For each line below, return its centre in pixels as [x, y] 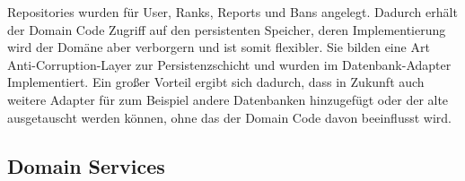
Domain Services [86, 165]
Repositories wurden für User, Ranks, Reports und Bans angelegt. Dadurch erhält [232, 12]
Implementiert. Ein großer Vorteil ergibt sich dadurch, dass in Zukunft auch [216, 82]
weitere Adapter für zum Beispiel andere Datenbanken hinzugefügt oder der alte [228, 99]
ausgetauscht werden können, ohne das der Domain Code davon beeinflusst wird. [229, 117]
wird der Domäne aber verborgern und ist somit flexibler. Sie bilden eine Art [219, 47]
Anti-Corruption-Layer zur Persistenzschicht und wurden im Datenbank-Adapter [229, 64]
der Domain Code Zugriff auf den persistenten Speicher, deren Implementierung [227, 29]
